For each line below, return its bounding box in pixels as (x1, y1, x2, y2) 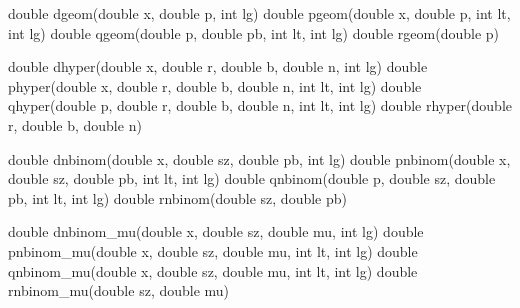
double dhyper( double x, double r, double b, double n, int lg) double (8, 56, 428, 77)
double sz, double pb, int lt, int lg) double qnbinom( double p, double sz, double (8, 168, 496, 189)
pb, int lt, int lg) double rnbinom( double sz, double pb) (8, 187, 347, 208)
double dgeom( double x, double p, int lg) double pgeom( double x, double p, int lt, (8, 3, 511, 23)
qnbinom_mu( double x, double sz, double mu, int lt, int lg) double (8, 260, 418, 281)
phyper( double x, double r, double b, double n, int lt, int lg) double (8, 75, 422, 96)
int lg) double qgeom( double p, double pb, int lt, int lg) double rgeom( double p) (8, 22, 500, 43)
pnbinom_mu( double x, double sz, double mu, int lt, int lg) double (8, 240, 418, 261)
